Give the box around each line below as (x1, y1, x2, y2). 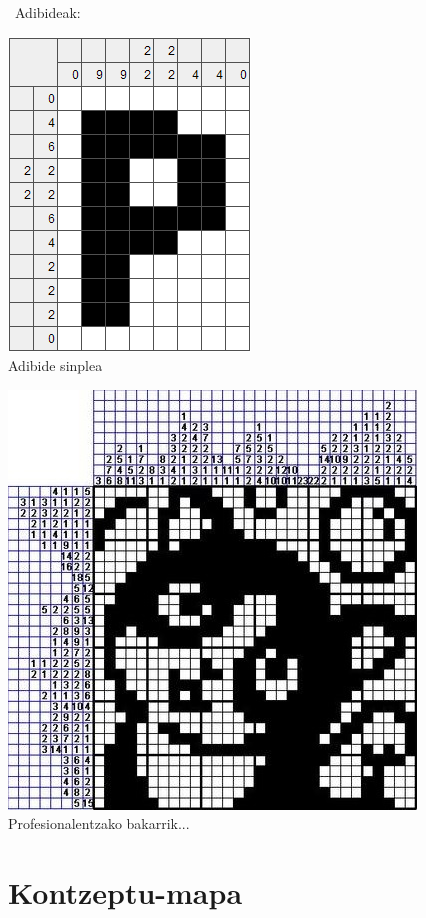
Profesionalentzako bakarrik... (8, 813, 190, 834)
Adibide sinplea (8, 355, 103, 376)
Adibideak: (14, 2, 81, 22)
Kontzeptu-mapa (8, 872, 243, 913)
